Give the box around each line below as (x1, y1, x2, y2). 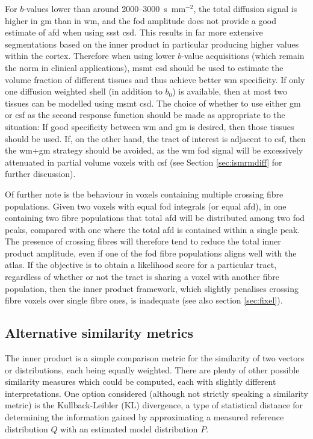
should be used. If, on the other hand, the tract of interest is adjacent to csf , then (5, 132, 306, 145)
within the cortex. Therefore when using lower (5, 49, 175, 62)
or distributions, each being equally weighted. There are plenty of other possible (5, 363, 300, 376)
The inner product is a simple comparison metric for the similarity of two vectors (5, 352, 305, 364)
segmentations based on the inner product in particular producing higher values (5, 37, 299, 50)
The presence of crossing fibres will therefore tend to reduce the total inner (5, 235, 281, 248)
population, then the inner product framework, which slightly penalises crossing (5, 282, 299, 294)
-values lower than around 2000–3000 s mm (23, 2, 186, 14)
